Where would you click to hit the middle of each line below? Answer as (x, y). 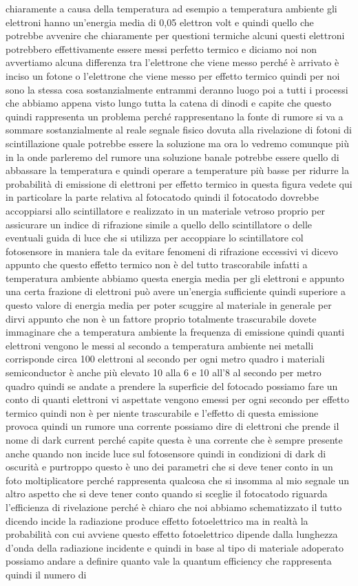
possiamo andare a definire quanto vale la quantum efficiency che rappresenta (169, 561)
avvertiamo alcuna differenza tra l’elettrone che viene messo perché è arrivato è (172, 62)
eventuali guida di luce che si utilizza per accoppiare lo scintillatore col (155, 238)
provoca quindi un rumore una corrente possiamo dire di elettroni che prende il (172, 426)
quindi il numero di (46, 574)
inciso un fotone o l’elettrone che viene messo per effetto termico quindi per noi (173, 75)
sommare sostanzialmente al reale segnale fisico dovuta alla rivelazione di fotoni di (179, 130)
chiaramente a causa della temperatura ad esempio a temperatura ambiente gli (171, 8)
